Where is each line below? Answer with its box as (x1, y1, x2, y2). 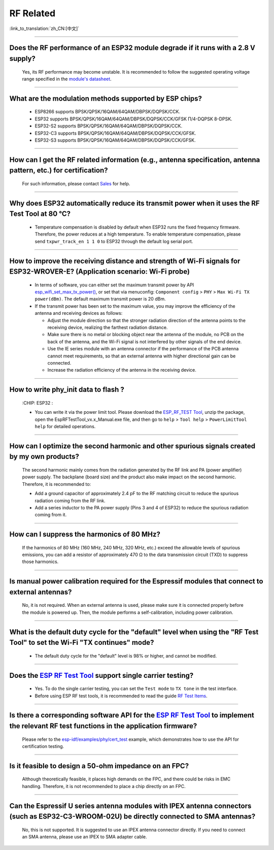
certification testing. (22, 743, 64, 749)
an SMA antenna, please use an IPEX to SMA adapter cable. (22, 834, 147, 840)
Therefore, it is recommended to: (22, 481, 91, 487)
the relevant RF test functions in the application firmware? (9, 722, 197, 731)
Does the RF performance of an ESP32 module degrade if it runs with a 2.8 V (9, 44, 256, 52)
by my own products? (9, 452, 80, 461)
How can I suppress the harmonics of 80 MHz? (9, 530, 161, 539)
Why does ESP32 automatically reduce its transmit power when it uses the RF (9, 199, 260, 208)
